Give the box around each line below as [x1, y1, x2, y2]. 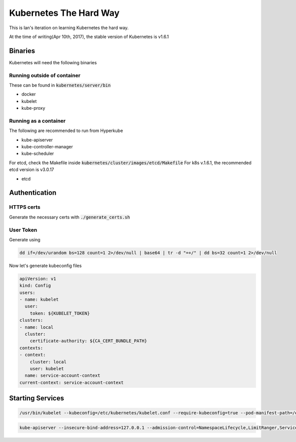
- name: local [19, 324, 54, 330]
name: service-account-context [25, 373, 101, 378]
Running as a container [9, 117, 66, 124]
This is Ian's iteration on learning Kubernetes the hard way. [9, 25, 129, 31]
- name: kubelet [19, 297, 59, 303]
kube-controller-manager [21, 144, 74, 150]
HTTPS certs [9, 204, 40, 211]
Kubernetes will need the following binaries [9, 59, 97, 65]
